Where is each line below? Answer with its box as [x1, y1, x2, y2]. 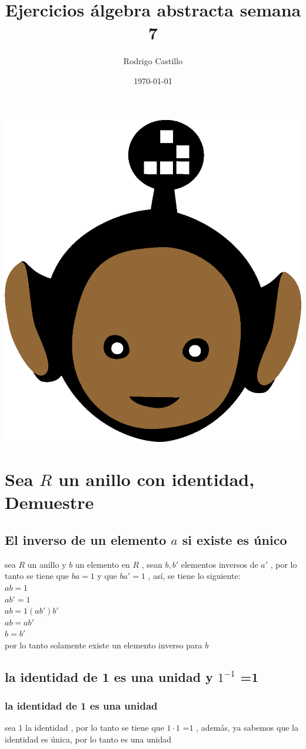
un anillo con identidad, [58, 467, 255, 491]
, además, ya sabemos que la [196, 721, 298, 734]
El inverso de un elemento [5, 530, 167, 548]
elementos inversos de [181, 558, 258, 570]
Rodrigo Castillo [123, 55, 183, 67]
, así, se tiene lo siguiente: [148, 570, 241, 582]
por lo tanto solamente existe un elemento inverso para [5, 638, 202, 651]
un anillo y [27, 558, 66, 570]
